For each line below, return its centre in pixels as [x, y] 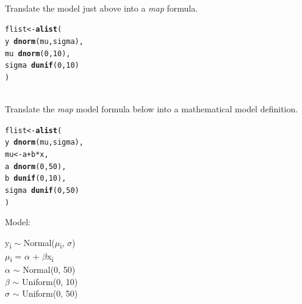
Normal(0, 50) [49, 270]
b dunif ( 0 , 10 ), [36, 179]
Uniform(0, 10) [50, 281]
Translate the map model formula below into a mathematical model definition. [152, 109]
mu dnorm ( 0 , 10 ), [38, 53]
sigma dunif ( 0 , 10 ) [42, 66]
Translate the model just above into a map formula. [102, 8]
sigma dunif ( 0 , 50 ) [42, 190]
